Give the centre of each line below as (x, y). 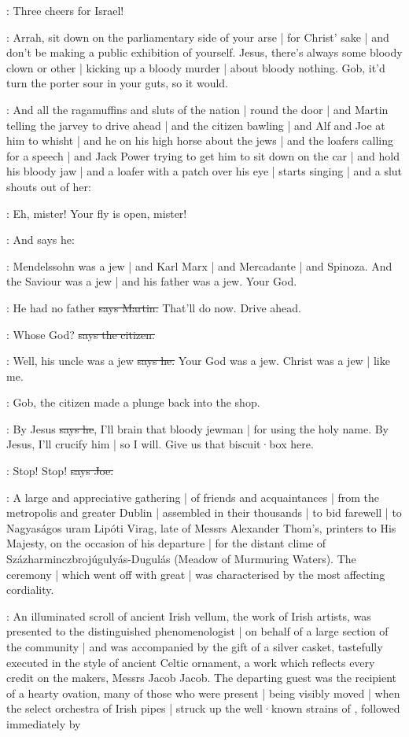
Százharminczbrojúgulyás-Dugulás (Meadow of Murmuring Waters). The (181, 559)
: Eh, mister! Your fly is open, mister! (97, 213)
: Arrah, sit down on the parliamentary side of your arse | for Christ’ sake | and (198, 37)
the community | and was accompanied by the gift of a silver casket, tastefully (195, 647)
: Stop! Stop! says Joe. (60, 471)
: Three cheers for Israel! (65, 10)
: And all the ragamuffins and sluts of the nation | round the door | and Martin (197, 109)
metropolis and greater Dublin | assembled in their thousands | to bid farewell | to (204, 512)
